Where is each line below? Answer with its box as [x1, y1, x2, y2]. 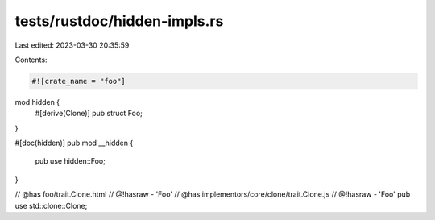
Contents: [14, 55, 48, 64]
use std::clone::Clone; [14, 201, 88, 210]
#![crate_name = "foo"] [31, 77, 126, 85]
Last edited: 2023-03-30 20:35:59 [14, 40, 130, 50]
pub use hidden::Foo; [35, 156, 106, 166]
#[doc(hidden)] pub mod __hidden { [14, 138, 134, 148]
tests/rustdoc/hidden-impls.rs [14, 12, 224, 30]
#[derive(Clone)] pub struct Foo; [35, 109, 143, 118]
